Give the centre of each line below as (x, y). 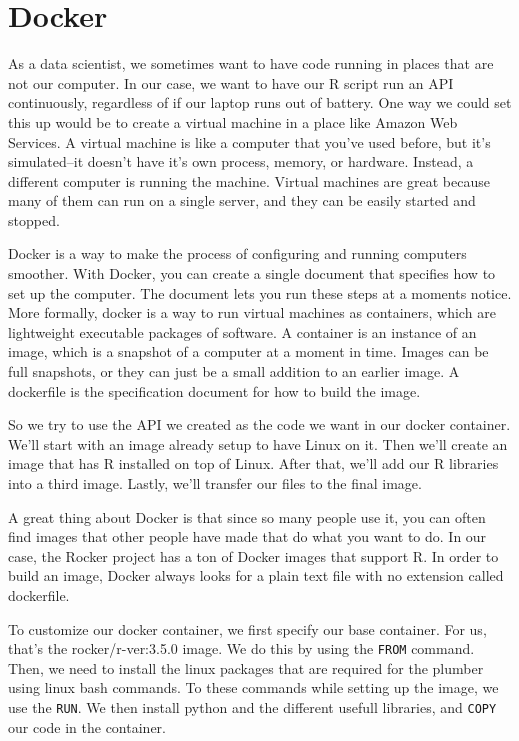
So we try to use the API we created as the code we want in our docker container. (259, 424)
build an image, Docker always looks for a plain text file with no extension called (256, 575)
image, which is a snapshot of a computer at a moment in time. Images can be (248, 351)
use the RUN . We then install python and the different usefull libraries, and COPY (252, 707)
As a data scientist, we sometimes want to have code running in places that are (251, 63)
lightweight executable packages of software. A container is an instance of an (242, 331)
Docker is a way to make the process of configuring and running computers (237, 253)
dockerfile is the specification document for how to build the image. (214, 390)
